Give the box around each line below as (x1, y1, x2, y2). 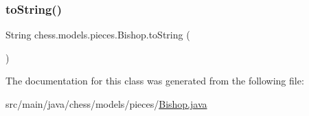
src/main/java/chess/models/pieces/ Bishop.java (5, 97, 207, 111)
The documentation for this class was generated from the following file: (5, 73, 304, 88)
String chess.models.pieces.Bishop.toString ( (5, 27, 190, 42)
